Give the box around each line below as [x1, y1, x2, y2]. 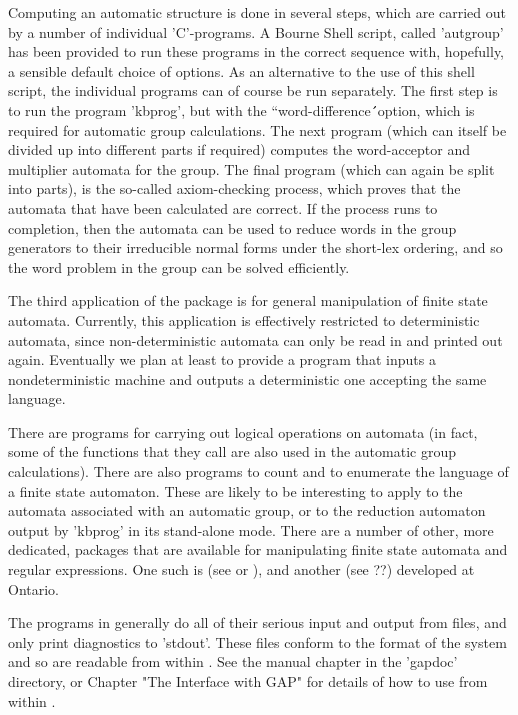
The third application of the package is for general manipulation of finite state [8, 290, 488, 311]
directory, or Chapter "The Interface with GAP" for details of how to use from [8, 671, 488, 691]
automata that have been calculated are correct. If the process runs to [8, 197, 438, 218]
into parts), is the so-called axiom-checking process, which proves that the [8, 178, 461, 199]
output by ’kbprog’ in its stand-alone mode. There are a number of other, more [8, 519, 494, 540]
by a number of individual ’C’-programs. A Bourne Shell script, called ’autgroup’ [8, 21, 504, 42]
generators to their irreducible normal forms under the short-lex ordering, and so [8, 237, 503, 258]
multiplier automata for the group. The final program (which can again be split [8, 158, 495, 179]
